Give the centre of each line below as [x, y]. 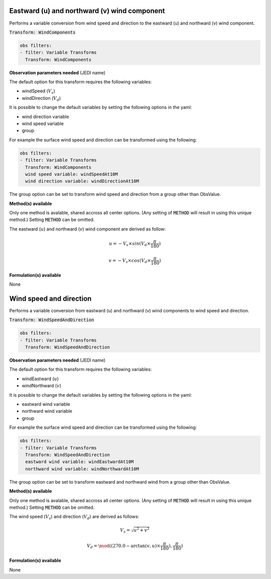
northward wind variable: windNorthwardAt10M [82, 469]
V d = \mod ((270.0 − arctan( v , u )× [124, 546]
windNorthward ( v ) [41, 386]
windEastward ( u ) [40, 379]
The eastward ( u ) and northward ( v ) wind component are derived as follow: [88, 229]
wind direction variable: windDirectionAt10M [82, 181]
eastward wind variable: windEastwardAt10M [80, 462]
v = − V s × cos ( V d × [130, 261]
